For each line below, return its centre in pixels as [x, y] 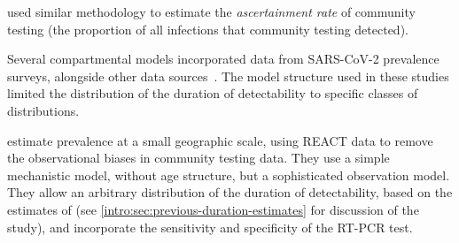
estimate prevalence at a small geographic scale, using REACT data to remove [220, 140]
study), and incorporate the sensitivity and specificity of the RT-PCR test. [210, 227]
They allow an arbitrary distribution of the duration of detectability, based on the [230, 192]
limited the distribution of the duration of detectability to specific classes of [213, 93]
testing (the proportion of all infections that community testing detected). [208, 29]
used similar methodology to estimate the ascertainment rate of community [211, 11]
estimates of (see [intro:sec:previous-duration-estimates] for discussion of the [213, 209]
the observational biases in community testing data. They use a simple [198, 158]
